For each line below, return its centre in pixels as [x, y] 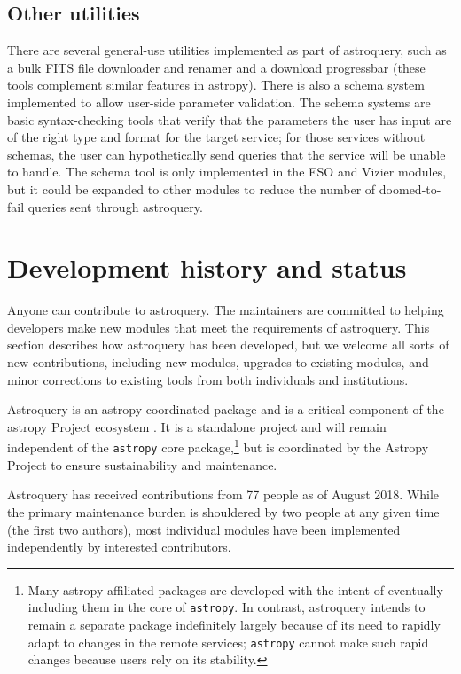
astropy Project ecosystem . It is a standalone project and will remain [197, 426]
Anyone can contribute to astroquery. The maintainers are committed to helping [226, 310]
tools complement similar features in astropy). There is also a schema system [216, 85]
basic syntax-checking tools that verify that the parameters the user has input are [230, 119]
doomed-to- [410, 188]
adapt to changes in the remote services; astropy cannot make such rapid [228, 642]
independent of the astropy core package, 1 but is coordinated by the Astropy [218, 446]
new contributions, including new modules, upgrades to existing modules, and [218, 362]
